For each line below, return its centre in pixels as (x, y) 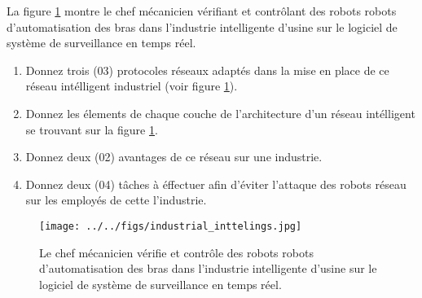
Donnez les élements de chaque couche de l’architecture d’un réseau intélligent (220, 113)
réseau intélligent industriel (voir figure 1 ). (132, 86)
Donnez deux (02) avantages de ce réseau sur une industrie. (174, 157)
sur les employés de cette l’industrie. (116, 200)
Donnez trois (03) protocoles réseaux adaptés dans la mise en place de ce (207, 70)
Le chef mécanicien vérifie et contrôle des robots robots (176, 252)
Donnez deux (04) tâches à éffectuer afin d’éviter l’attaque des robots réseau (216, 184)
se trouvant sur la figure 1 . (92, 129)
